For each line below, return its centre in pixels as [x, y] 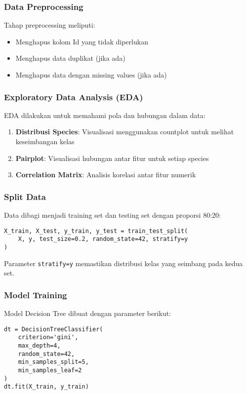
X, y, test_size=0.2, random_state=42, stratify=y [103, 239]
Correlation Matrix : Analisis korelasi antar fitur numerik [106, 175]
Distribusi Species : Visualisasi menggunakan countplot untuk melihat [125, 132]
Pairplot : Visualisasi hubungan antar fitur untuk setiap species [112, 158]
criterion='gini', [48, 337]
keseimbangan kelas [45, 141]
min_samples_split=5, [53, 362]
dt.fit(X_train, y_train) [46, 387]
